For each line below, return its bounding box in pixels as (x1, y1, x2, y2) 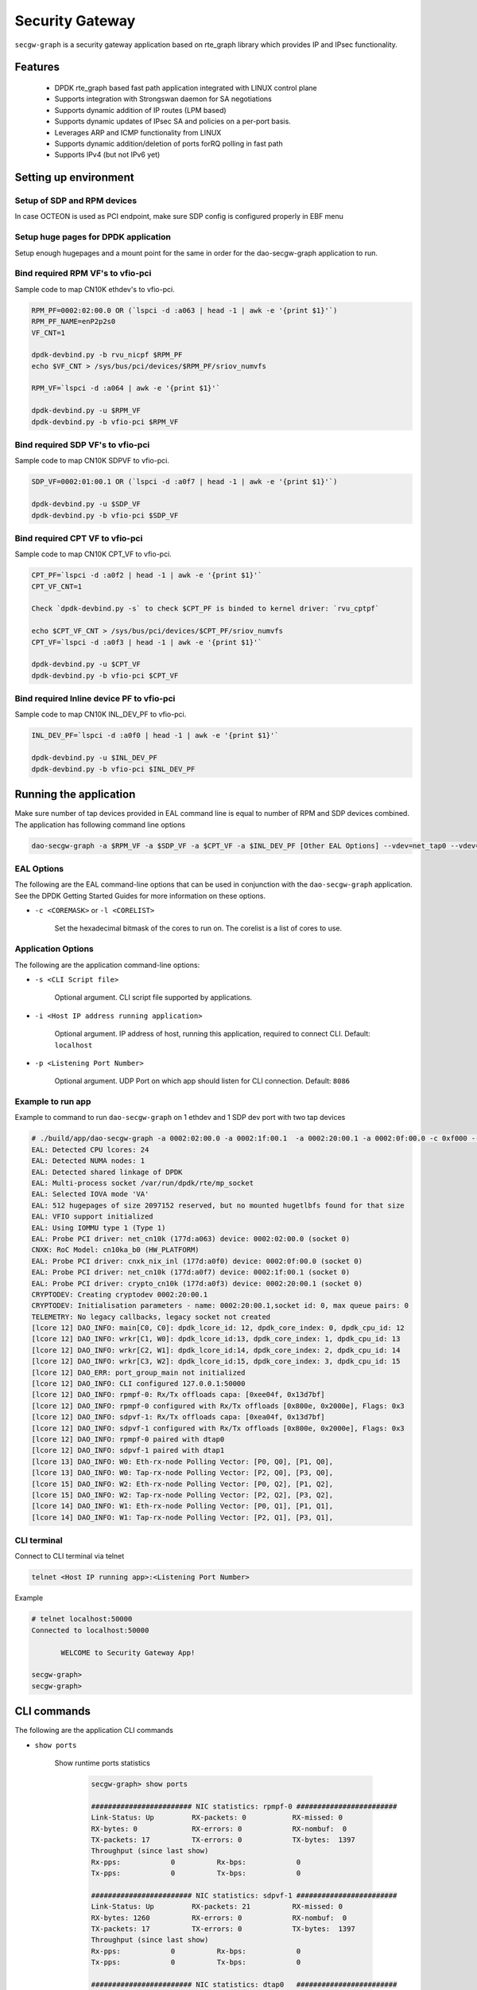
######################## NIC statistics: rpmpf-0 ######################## (91, 1801, 397, 1811)
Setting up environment (14, 171, 134, 185)
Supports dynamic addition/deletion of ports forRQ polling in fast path (54, 139, 283, 148)
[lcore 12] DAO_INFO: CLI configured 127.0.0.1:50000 (31, 1379, 246, 1388)
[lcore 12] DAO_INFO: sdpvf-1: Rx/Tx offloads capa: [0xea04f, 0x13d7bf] (31, 1413, 325, 1422)
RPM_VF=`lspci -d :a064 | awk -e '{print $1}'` (31, 384, 220, 393)
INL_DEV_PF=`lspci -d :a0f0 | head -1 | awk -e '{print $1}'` (31, 731, 279, 740)
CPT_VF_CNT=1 (31, 582, 83, 591)
